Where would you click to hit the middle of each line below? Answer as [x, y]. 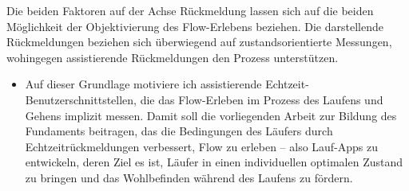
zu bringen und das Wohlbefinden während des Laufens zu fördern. [189, 177]
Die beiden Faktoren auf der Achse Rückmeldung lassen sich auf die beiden [190, 10]
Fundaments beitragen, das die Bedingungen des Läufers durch [179, 131]
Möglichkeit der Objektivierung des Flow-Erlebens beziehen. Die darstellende [195, 26]
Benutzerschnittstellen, [81, 99]
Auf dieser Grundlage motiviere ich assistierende [143, 84]
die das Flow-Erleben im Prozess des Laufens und [262, 99]
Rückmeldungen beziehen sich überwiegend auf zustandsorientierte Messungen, [199, 42]
